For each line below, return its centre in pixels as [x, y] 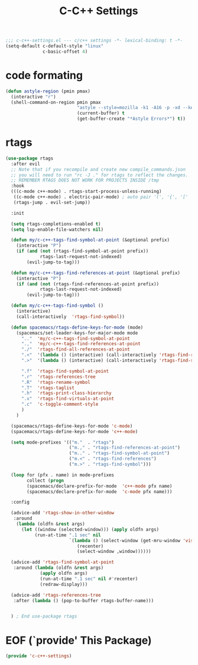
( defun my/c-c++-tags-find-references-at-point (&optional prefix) [96, 273]
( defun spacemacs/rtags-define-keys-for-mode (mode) [77, 327]
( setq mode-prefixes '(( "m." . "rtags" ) [63, 442]
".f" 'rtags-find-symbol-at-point [65, 371]
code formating [44, 75]
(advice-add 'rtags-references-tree [56, 595]
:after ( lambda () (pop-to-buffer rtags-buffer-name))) [84, 600]
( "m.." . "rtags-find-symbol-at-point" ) [119, 453]
